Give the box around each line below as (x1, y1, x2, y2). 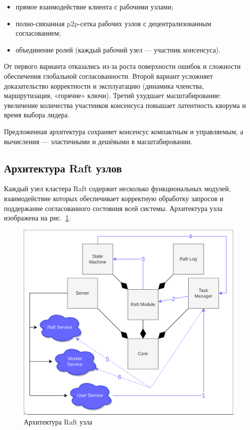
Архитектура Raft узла (24, 416, 92, 427)
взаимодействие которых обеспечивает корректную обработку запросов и (4, 193, 224, 203)
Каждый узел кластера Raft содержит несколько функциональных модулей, (4, 183, 231, 194)
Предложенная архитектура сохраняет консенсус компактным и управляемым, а (4, 126, 244, 136)
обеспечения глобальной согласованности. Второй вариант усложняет (4, 70, 213, 81)
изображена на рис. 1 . (4, 213, 71, 223)
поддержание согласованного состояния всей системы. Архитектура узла (4, 203, 223, 213)
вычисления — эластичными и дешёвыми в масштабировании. (4, 136, 193, 146)
